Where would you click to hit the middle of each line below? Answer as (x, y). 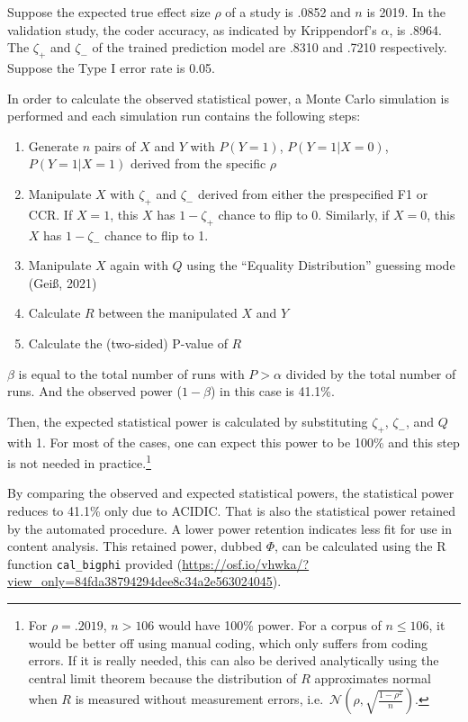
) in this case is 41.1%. (273, 391)
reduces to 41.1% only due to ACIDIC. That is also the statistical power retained (232, 510)
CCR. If (50, 214)
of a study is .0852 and (288, 12)
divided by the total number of (371, 373)
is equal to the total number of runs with (131, 373)
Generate (54, 145)
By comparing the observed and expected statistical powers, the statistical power (231, 493)
